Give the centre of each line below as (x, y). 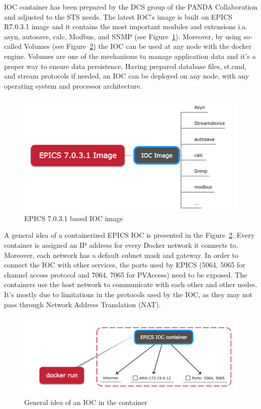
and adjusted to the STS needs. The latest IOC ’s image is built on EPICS (118, 16)
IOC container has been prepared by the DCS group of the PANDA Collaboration (131, 7)
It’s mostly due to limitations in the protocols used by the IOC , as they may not (128, 294)
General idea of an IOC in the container (86, 402)
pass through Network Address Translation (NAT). (82, 304)
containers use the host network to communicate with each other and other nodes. (131, 284)
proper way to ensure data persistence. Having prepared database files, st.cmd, (125, 66)
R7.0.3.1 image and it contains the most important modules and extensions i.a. (126, 26)
